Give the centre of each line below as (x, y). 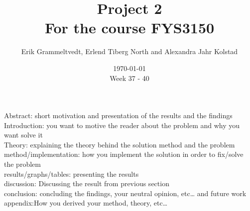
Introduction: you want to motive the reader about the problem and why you (122, 125)
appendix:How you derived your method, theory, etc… (86, 203)
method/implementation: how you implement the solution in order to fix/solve (124, 154)
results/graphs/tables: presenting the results (71, 174)
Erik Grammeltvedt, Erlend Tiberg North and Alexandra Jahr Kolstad (129, 51)
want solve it (23, 135)
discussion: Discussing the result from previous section (87, 183)
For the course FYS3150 (129, 28)
